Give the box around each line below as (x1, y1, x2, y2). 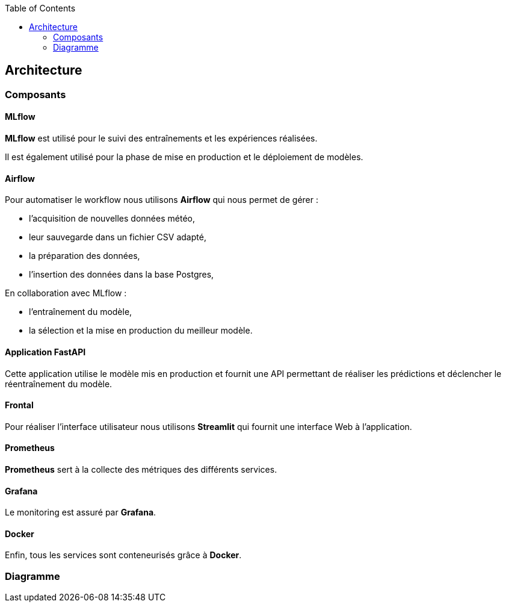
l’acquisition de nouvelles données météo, (29, 213, 195, 224)
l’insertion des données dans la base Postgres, (29, 269, 214, 280)
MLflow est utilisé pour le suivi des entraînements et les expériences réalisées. (5, 133, 318, 144)
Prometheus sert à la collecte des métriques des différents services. (5, 464, 277, 475)
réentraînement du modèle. (5, 378, 113, 389)
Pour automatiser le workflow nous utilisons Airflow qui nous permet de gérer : (5, 195, 318, 205)
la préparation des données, (29, 251, 140, 261)
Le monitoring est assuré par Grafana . (5, 507, 156, 518)
